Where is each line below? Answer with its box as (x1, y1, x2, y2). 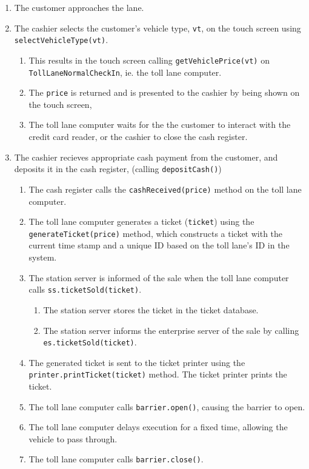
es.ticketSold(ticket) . (43, 336, 137, 348)
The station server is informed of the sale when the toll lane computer (28, 271, 289, 284)
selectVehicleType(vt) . (14, 33, 108, 46)
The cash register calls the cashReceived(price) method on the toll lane (28, 182, 302, 195)
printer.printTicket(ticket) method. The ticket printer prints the (28, 368, 287, 381)
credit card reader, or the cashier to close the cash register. (28, 130, 248, 143)
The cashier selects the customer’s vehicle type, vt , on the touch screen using (14, 21, 301, 34)
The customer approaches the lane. (14, 1, 144, 13)
